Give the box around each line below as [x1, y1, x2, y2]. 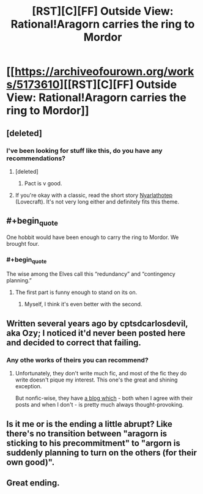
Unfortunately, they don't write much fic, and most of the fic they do [15, 370, 187, 377]
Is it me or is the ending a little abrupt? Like [6, 419, 173, 429]
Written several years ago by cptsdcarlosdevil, [6, 318, 188, 328]
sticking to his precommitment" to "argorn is [6, 438, 180, 448]
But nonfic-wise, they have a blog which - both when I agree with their [15, 394, 193, 402]
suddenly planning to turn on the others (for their [6, 448, 197, 458]
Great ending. [6, 477, 60, 488]
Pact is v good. [24, 179, 62, 187]
